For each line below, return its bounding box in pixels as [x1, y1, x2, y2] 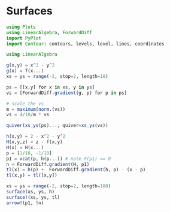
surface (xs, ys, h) [6, 189, 55, 195]
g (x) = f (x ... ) [6, 68, 44, 74]
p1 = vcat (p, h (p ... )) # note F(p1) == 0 [6, 156, 111, 162]
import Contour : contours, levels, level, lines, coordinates [6, 41, 165, 47]
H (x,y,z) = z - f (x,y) [6, 139, 63, 145]
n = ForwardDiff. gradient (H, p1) [6, 161, 90, 167]
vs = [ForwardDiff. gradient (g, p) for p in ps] [6, 90, 127, 96]
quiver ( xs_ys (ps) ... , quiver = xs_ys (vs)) [6, 123, 109, 129]
